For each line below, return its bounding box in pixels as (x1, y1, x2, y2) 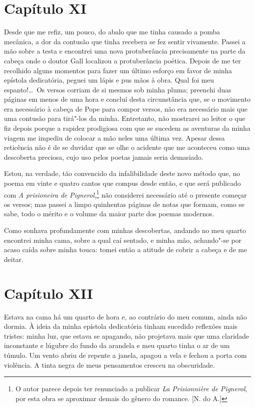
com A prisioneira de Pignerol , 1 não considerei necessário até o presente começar (4, 188, 247, 200)
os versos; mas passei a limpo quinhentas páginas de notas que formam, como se (4, 199, 245, 209)
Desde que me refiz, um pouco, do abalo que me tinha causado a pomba (4, 27, 220, 37)
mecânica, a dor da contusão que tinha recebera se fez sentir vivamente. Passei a (4, 36, 246, 46)
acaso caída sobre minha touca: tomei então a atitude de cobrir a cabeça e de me (4, 244, 247, 255)
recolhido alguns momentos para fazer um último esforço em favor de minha (4, 65, 232, 75)
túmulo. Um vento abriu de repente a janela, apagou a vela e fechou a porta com (4, 349, 247, 360)
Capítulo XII (4, 283, 93, 303)
